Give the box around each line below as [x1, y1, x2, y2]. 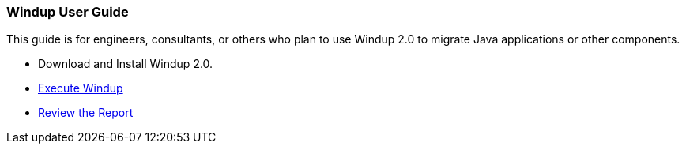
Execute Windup [38, 81, 123, 96]
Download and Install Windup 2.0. [38, 57, 213, 71]
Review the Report [38, 106, 134, 120]
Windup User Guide [6, 4, 129, 20]
